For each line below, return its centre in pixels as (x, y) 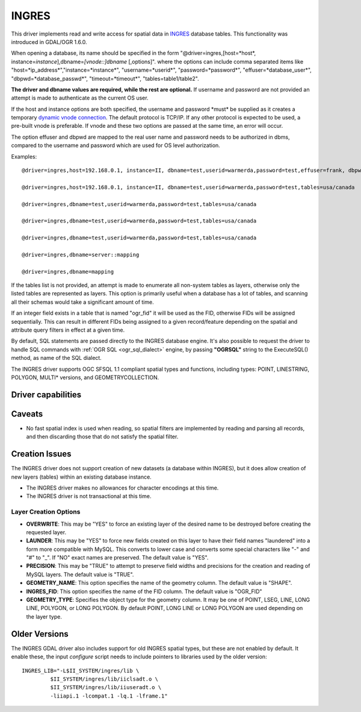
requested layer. (46, 532)
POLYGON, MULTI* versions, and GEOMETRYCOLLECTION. (85, 377)
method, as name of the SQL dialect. (56, 358)
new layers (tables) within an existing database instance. (81, 477)
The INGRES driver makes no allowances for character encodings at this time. (122, 488)
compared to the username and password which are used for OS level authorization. (116, 145)
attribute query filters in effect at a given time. (68, 330)
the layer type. (44, 616)
